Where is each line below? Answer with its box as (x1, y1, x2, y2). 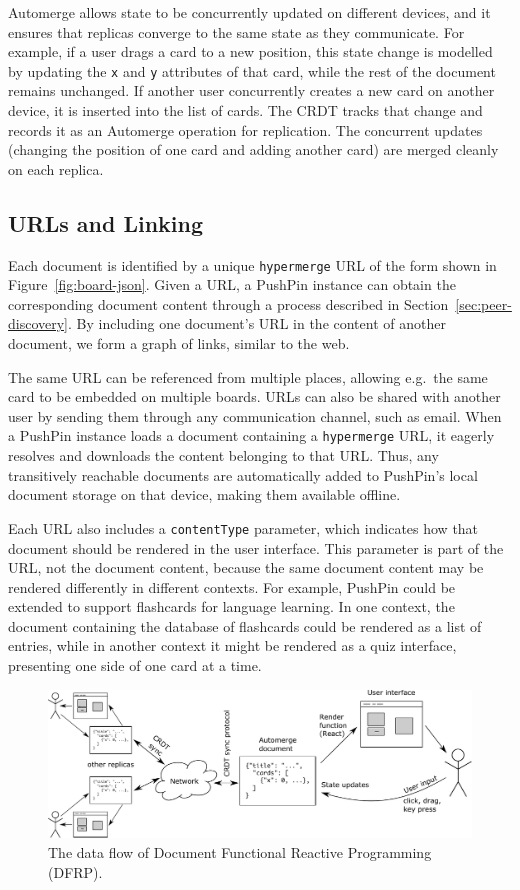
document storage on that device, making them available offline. (8, 484, 401, 505)
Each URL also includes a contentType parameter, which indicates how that (8, 517, 479, 538)
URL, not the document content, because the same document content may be (8, 557, 484, 578)
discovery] (8, 313, 69, 334)
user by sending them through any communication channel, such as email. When (8, 405, 502, 426)
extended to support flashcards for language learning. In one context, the (8, 596, 455, 617)
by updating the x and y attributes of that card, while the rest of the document (8, 60, 496, 81)
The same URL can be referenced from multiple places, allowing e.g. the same (8, 366, 488, 387)
